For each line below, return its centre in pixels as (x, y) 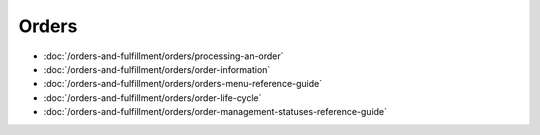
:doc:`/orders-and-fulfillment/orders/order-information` (157, 69)
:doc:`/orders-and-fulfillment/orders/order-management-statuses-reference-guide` (215, 112)
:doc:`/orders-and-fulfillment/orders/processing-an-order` (163, 56)
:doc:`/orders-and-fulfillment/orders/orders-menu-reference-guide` (183, 84)
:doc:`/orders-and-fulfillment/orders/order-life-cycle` (152, 97)
